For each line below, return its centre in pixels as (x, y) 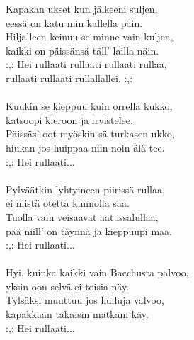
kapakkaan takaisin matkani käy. (77, 314)
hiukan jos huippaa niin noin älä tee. (85, 147)
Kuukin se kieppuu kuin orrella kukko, (89, 106)
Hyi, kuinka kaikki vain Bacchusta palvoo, (97, 272)
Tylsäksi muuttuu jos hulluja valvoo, (85, 300)
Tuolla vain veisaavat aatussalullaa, (82, 216)
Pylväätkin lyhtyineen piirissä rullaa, (85, 189)
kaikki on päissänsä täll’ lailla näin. (82, 50)
